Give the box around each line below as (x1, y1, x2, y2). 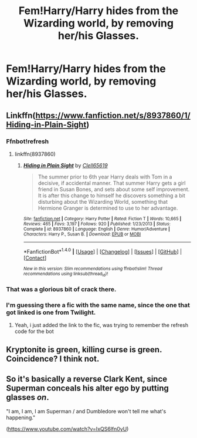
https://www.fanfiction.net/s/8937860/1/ (35, 110, 191, 120)
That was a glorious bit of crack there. (6, 285, 117, 293)
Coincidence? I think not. (6, 354, 100, 364)
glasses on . (6, 392, 49, 402)
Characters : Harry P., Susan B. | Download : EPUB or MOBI (23, 231, 141, 237)
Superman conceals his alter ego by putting (6, 383, 169, 393)
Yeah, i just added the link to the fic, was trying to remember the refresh (14, 322, 189, 329)
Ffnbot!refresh (6, 137, 49, 145)
